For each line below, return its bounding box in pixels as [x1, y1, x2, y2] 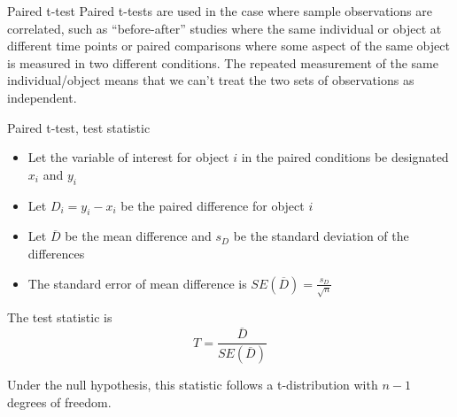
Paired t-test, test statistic [7, 118, 151, 136]
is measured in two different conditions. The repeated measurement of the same [7, 53, 438, 72]
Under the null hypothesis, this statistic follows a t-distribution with [7, 375, 378, 394]
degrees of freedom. [7, 392, 112, 411]
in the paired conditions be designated [241, 148, 449, 166]
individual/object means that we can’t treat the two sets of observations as [7, 71, 414, 89]
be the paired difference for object [120, 196, 305, 214]
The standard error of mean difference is [27, 274, 247, 292]
